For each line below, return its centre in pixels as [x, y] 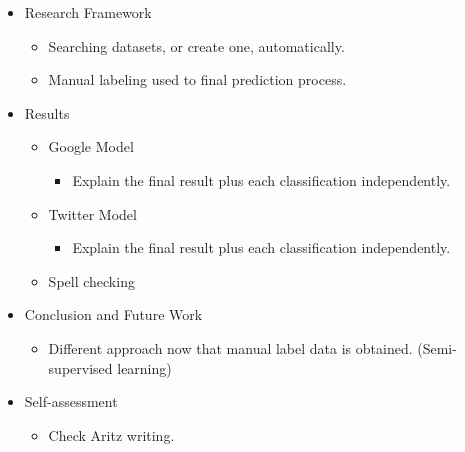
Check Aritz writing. [111, 434]
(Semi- [437, 347]
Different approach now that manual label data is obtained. [230, 347]
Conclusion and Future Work [113, 314]
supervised [80, 367]
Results [47, 112]
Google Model [91, 146]
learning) [144, 367]
